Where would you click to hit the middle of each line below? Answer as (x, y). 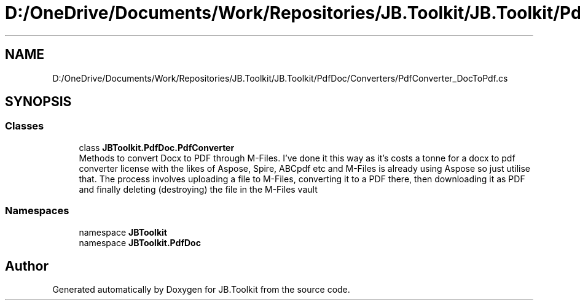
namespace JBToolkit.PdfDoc (140, 242)
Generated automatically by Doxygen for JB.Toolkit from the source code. (201, 290)
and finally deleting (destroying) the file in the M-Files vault (198, 189)
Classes (25, 126)
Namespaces (37, 211)
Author (27, 266)
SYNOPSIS (38, 102)
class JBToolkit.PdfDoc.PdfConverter (157, 147)
